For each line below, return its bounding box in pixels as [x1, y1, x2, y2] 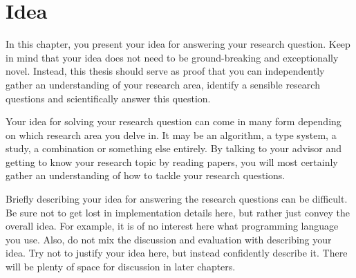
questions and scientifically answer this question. [6, 91, 211, 105]
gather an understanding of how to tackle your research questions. [6, 168, 285, 183]
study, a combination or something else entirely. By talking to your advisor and [6, 141, 342, 156]
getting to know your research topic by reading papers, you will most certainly [6, 154, 338, 169]
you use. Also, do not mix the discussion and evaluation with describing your [6, 232, 332, 246]
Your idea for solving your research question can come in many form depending [6, 114, 341, 129]
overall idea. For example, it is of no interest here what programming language [6, 219, 339, 233]
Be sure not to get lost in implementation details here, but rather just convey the [6, 205, 350, 219]
